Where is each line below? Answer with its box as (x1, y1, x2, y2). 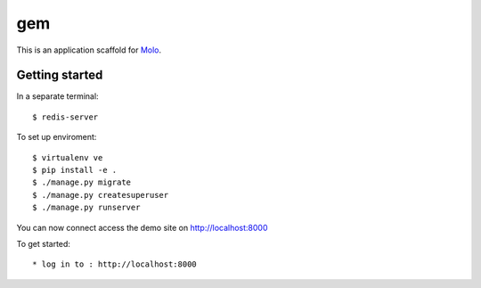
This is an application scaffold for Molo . (16, 45, 162, 55)
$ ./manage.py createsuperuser (32, 190, 169, 200)
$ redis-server (32, 111, 99, 122)
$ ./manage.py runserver (32, 202, 141, 213)
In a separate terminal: (16, 91, 99, 102)
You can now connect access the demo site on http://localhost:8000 (16, 222, 268, 233)
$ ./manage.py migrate (32, 177, 132, 187)
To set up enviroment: (16, 132, 97, 143)
